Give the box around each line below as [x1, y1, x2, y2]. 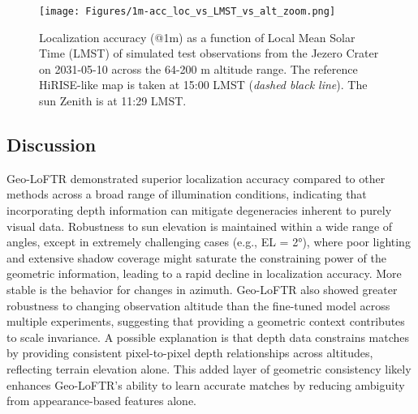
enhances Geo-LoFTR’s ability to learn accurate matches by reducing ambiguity [6, 376, 405, 393]
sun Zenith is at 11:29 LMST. [39, 92, 187, 109]
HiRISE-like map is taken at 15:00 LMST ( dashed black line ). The [39, 76, 368, 93]
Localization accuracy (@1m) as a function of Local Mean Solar [39, 28, 356, 45]
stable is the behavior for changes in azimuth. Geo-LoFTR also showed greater [6, 280, 398, 297]
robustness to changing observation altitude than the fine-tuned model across [6, 297, 390, 314]
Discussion [6, 132, 97, 157]
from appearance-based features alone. [6, 392, 196, 409]
